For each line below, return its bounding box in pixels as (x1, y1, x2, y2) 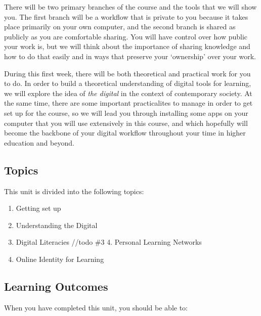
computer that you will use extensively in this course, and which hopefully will (4, 117, 248, 128)
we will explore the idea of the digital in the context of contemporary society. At (4, 87, 252, 98)
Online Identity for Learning (16, 253, 104, 264)
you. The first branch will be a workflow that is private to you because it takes (4, 11, 248, 22)
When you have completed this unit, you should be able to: (4, 302, 188, 312)
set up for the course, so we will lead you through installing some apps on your (4, 107, 248, 118)
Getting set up (16, 203, 61, 213)
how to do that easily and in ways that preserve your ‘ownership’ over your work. (4, 51, 256, 61)
